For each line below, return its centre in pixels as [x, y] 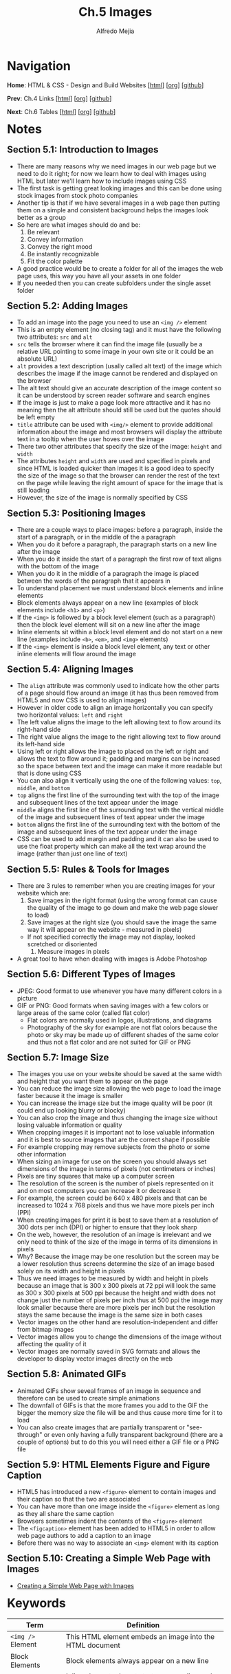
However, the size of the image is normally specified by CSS [102, 498]
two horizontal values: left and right [70, 715]
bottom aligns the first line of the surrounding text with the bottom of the [119, 825]
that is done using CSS [49, 773]
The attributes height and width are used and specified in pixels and [113, 461]
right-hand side [39, 730]
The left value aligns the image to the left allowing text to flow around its [119, 722]
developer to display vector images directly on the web [95, 1359]
